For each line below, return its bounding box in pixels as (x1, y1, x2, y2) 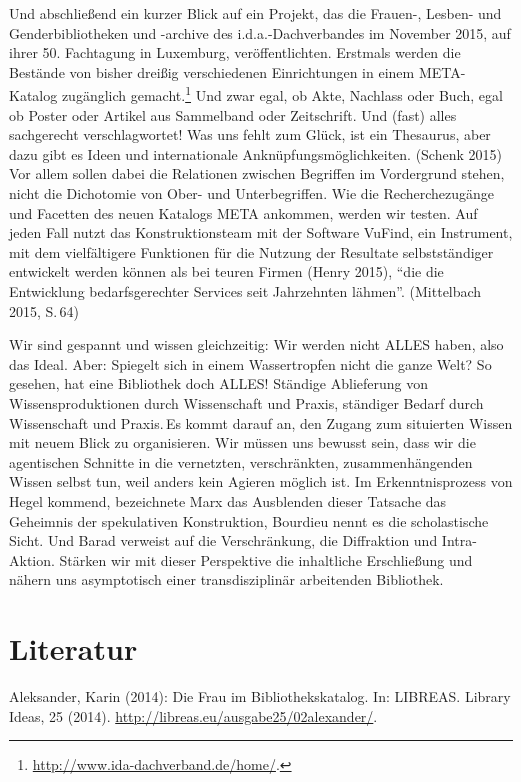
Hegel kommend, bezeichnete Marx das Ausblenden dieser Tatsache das (9, 490, 447, 511)
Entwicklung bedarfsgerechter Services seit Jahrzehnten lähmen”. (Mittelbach (9, 280, 482, 301)
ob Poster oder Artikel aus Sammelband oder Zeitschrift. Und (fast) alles (9, 104, 457, 125)
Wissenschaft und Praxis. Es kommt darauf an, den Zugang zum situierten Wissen (9, 412, 513, 433)
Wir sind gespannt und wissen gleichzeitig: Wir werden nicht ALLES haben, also (9, 334, 504, 355)
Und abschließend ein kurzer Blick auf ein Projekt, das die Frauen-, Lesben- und (9, 3, 502, 23)
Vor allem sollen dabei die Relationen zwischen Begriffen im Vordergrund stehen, (9, 163, 505, 184)
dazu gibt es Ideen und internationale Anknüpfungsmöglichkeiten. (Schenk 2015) (9, 143, 502, 164)
